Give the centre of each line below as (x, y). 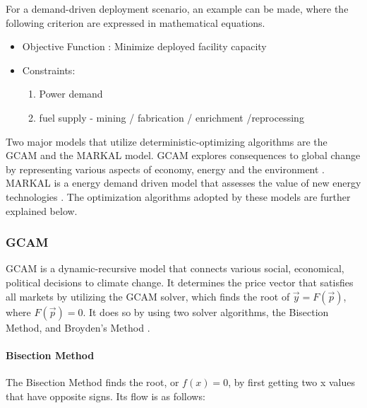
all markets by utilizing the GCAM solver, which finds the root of (148, 296)
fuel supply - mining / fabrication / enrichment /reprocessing (172, 117)
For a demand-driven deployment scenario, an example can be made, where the (177, 8)
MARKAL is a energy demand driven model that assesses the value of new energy (183, 183)
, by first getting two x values (291, 381)
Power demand (71, 94)
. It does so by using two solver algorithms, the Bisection (206, 311)
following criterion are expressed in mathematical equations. (136, 22)
